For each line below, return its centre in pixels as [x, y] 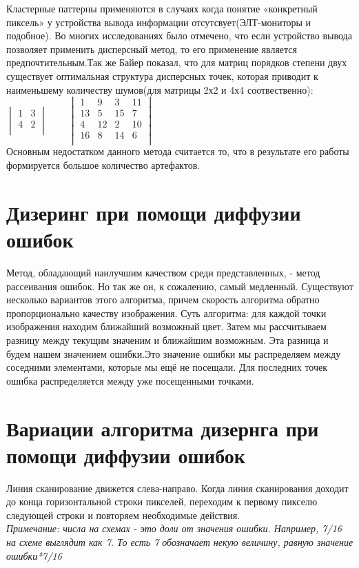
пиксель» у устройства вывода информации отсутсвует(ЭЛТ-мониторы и [158, 22]
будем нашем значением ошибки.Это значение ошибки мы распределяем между [174, 353]
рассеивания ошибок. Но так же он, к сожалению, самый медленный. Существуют [180, 286]
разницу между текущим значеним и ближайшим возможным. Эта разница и [167, 339]
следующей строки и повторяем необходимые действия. [123, 515]
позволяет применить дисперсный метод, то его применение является [152, 49]
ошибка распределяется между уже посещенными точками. [130, 380]
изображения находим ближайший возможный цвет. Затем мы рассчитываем [166, 326]
